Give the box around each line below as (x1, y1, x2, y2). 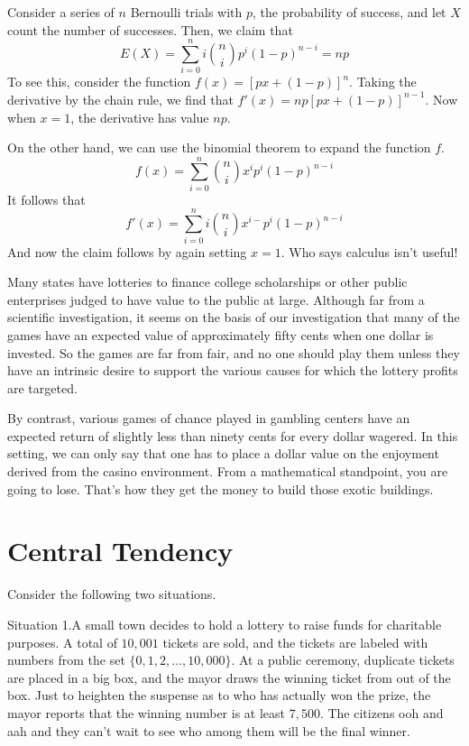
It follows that (7, 189, 86, 208)
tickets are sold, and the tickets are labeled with (162, 632, 428, 651)
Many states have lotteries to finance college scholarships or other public (7, 272, 408, 291)
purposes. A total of (7, 632, 117, 651)
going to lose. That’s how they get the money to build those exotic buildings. (7, 479, 434, 498)
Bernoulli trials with (130, 3, 243, 21)
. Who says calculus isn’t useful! (280, 242, 458, 261)
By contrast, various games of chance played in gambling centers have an (7, 409, 410, 428)
